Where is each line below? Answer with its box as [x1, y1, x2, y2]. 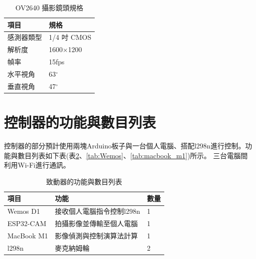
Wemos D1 [7, 206, 40, 216]
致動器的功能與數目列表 [46, 176, 122, 186]
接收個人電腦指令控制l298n [55, 206, 140, 216]
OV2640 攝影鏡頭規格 [15, 2, 83, 12]
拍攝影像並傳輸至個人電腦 [55, 218, 138, 229]
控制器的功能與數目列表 [4, 112, 156, 132]
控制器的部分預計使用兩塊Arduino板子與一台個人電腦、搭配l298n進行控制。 [4, 141, 245, 151]
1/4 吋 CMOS [49, 32, 91, 42]
